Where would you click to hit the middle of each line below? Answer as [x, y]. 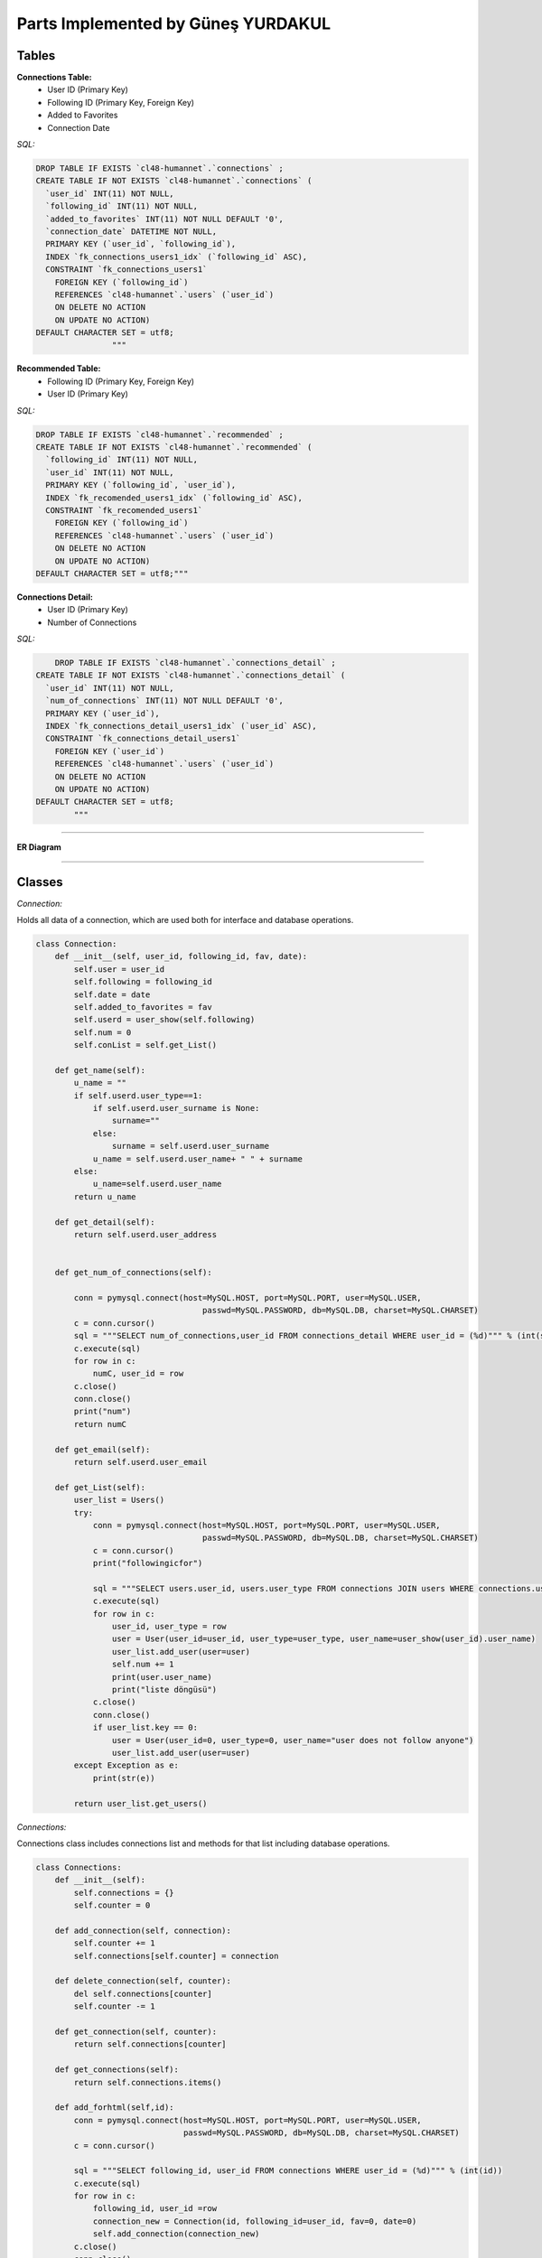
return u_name [105, 1196]
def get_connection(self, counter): [135, 2032]
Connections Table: [54, 78]
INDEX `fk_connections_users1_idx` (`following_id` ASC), [177, 257]
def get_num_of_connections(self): [133, 1273]
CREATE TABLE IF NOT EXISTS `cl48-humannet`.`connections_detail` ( [191, 676]
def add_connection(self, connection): [143, 1930]
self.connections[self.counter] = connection [176, 1956]
